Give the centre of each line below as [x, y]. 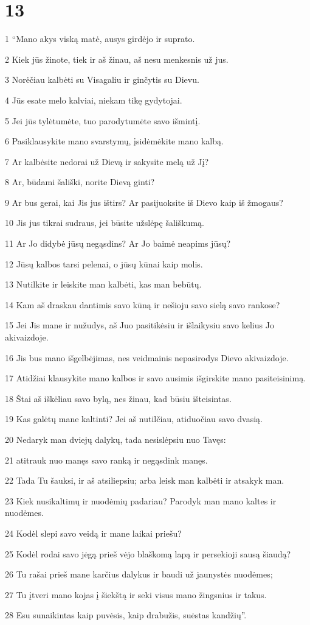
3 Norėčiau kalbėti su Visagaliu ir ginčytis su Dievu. [102, 79]
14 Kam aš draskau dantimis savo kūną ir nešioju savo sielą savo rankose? [143, 304]
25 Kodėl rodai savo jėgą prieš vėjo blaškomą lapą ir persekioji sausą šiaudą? [148, 553]
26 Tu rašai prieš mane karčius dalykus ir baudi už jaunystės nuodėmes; [139, 574]
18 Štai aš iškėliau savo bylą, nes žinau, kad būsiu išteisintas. [118, 398]
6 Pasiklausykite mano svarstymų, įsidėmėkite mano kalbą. [114, 141]
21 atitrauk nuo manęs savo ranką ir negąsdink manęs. [106, 460]
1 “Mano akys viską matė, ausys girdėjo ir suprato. [100, 39]
